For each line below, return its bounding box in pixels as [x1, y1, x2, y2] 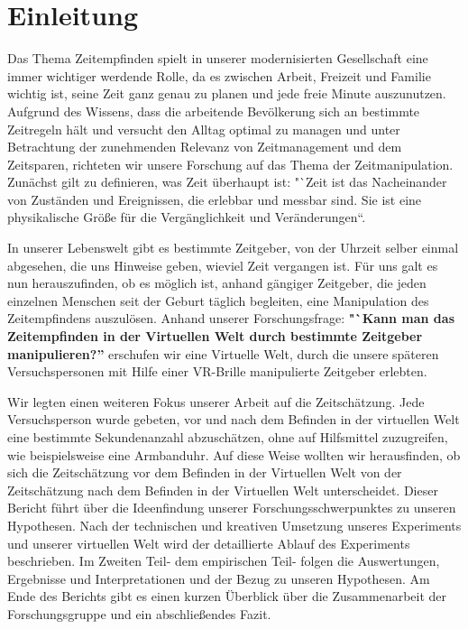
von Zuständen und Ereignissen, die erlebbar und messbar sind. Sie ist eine [7, 190, 422, 208]
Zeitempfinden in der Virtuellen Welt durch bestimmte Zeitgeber [7, 327, 423, 346]
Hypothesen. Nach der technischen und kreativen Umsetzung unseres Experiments [7, 515, 462, 534]
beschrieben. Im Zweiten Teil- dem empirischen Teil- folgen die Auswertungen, [7, 551, 440, 570]
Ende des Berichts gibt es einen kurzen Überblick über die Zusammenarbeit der [7, 587, 447, 606]
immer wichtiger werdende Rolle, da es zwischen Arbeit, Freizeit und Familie [7, 66, 431, 85]
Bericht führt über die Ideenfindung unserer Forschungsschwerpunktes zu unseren [7, 498, 456, 517]
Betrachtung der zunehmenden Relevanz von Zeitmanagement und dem [7, 137, 402, 156]
